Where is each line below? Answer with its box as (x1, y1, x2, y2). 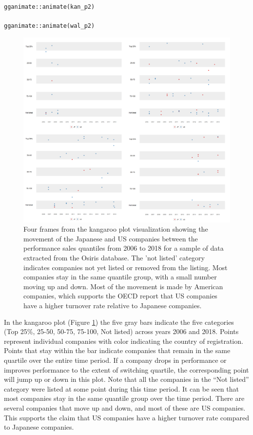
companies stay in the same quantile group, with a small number (23, 272, 217, 282)
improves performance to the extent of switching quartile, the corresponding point (4, 364, 249, 375)
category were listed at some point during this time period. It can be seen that (4, 383, 239, 394)
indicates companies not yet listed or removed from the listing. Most (23, 262, 228, 272)
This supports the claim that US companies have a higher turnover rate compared (4, 412, 249, 422)
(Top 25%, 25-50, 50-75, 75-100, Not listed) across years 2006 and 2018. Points (4, 326, 239, 336)
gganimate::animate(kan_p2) (4, 3, 95, 10)
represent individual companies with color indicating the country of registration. (4, 336, 243, 346)
